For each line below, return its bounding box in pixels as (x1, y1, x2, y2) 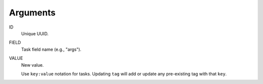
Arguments (9, 7, 56, 18)
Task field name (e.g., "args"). (21, 46, 81, 52)
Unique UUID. (21, 30, 49, 36)
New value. (21, 62, 44, 68)
